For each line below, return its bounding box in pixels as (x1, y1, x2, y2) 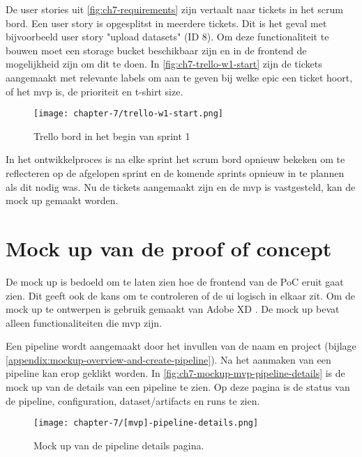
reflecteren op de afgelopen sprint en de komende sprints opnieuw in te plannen (6, 166, 345, 180)
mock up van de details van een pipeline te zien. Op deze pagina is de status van (6, 380, 350, 394)
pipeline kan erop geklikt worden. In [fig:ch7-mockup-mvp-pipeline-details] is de (6, 366, 345, 380)
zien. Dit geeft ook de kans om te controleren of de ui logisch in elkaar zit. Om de (6, 288, 355, 302)
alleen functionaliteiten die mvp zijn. (6, 315, 163, 330)
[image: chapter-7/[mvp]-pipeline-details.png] (33, 418, 259, 428)
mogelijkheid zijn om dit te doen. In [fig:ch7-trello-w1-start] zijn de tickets (6, 56, 322, 71)
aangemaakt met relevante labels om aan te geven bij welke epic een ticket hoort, (6, 70, 353, 84)
